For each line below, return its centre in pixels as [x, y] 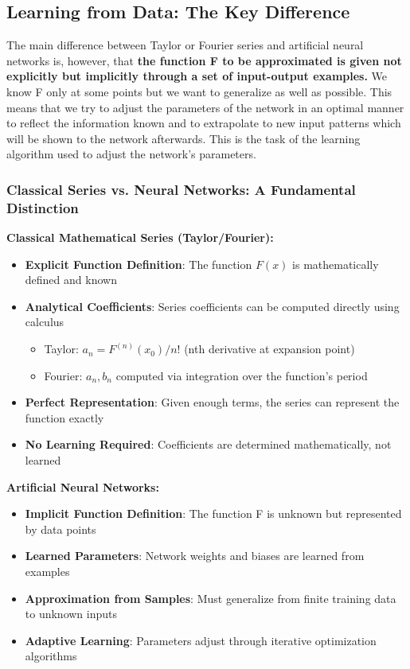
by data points [61, 529]
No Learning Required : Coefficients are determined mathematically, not [208, 444]
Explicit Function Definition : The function [139, 264]
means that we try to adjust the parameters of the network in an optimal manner [205, 107]
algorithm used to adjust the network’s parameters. [131, 154]
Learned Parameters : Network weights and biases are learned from [195, 556]
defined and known [71, 280]
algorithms [51, 656]
